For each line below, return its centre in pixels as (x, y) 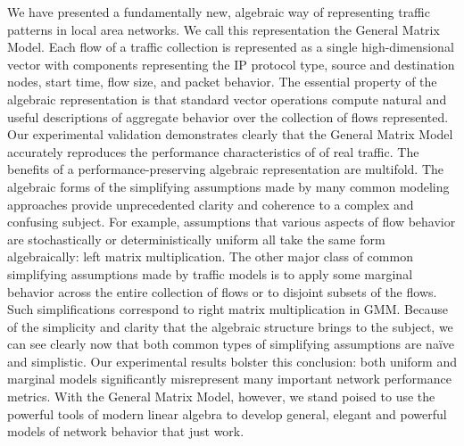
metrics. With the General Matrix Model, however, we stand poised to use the (221, 396)
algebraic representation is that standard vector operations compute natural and (227, 99)
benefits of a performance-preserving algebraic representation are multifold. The (226, 169)
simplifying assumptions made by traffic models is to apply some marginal (210, 273)
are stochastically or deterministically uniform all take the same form (196, 239)
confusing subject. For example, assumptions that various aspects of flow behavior (232, 222)
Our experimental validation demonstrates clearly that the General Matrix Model (230, 134)
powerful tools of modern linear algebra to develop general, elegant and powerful (227, 413)
